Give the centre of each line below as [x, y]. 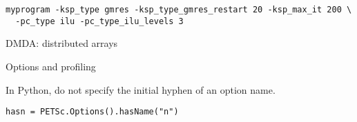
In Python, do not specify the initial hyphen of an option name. [141, 89]
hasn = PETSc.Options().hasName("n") [92, 112]
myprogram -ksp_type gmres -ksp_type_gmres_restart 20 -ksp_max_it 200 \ [179, 10]
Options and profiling [51, 66]
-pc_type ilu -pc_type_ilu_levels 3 [99, 21]
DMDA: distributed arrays [62, 43]
